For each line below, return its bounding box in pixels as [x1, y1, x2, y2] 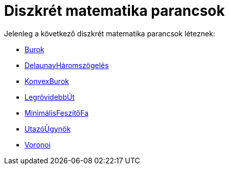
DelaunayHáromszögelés [25, 60, 109, 70]
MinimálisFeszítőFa [25, 108, 89, 117]
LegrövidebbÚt [25, 92, 75, 101]
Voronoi [25, 140, 51, 149]
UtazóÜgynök [25, 124, 71, 133]
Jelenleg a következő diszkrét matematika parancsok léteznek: [4, 29, 215, 38]
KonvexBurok [25, 76, 69, 86]
